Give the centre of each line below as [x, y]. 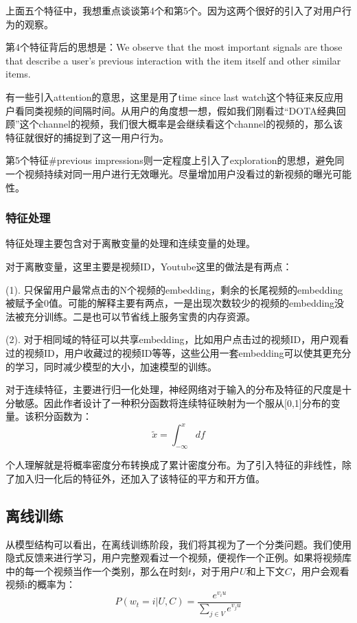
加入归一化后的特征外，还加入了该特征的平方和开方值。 [140, 478]
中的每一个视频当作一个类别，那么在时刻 [97, 571]
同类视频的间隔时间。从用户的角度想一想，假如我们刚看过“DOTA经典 [180, 110]
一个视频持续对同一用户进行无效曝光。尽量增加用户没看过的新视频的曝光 [169, 173]
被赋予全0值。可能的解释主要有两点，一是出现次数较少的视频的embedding [170, 303]
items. [18, 74]
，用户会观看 [320, 571]
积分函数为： [63, 416]
